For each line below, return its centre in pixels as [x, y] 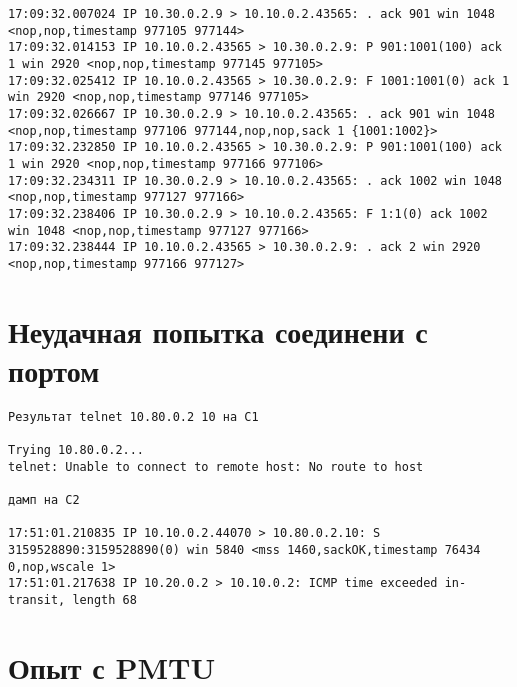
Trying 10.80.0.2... [76, 450]
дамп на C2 [44, 500]
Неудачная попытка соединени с [218, 330]
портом [54, 369]
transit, [37, 600]
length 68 [104, 600]
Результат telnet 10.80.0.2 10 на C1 [133, 416]
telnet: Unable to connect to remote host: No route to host [216, 466]
